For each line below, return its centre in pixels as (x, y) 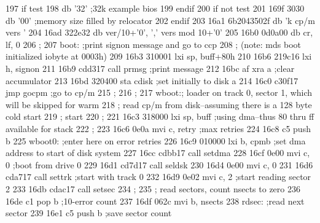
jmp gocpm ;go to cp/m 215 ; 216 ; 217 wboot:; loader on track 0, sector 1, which (159, 92)
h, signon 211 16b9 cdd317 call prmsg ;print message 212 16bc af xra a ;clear (150, 68)
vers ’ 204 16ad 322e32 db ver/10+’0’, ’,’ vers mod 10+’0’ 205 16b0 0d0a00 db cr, (159, 32)
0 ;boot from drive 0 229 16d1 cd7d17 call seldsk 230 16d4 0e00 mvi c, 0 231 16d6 (159, 164)
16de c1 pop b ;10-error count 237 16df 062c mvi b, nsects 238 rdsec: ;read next (155, 201)
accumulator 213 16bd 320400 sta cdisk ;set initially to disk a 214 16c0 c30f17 (152, 80)
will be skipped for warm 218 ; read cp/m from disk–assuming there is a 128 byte (159, 104)
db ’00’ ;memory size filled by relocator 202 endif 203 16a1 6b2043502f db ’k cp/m (160, 20)
